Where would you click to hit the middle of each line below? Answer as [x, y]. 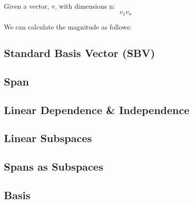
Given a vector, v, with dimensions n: [59, 6]
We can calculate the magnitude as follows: [68, 27]
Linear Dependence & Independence [97, 109]
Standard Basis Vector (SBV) [80, 53]
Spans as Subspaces [54, 167]
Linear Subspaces [48, 138]
